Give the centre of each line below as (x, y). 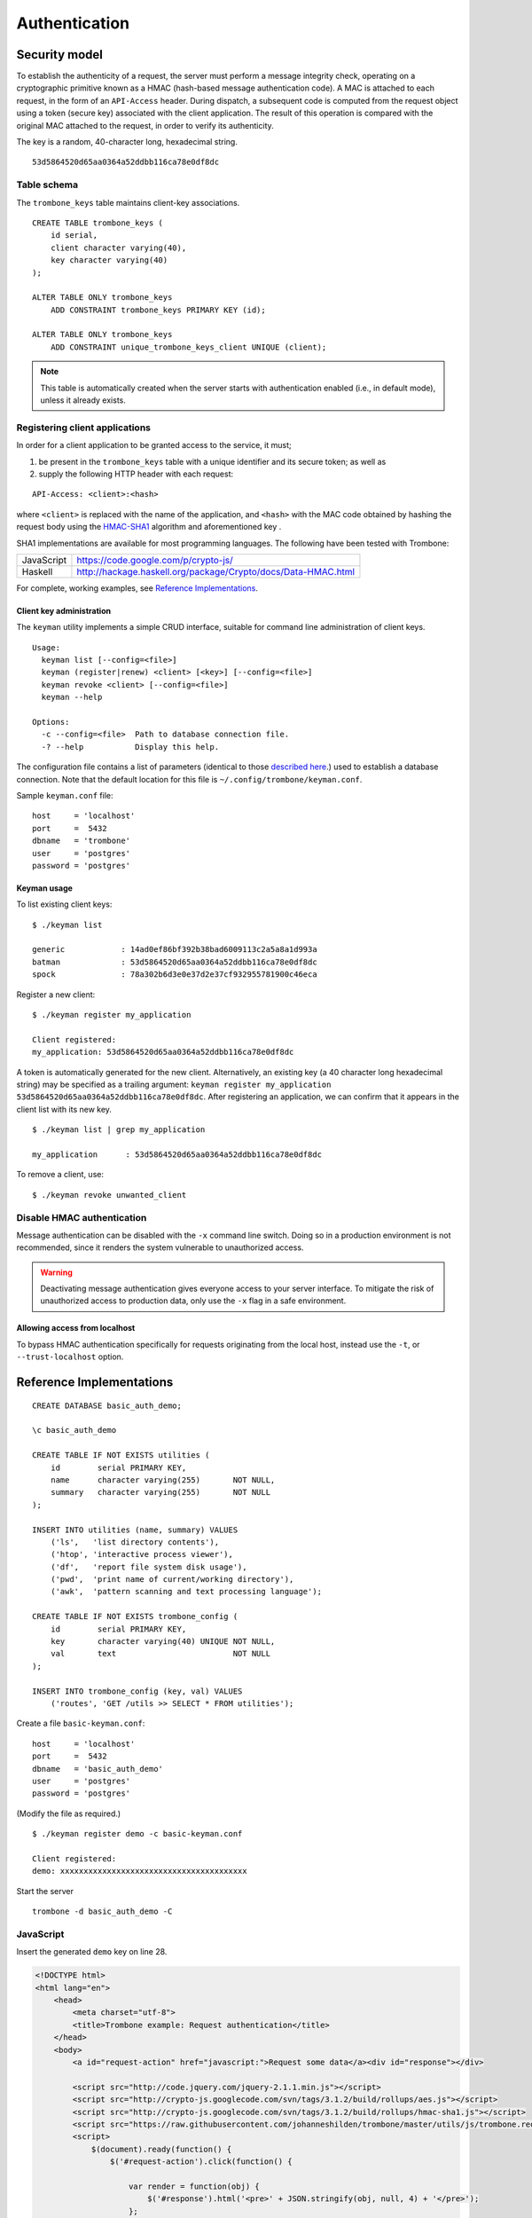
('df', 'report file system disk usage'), (149, 1567)
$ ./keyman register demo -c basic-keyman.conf (137, 1834)
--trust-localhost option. (70, 1357)
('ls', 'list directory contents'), (135, 1542)
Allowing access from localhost (76, 1328)
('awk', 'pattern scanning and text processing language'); (186, 1592)
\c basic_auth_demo (74, 1430)
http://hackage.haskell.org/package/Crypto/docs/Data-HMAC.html (215, 571)
